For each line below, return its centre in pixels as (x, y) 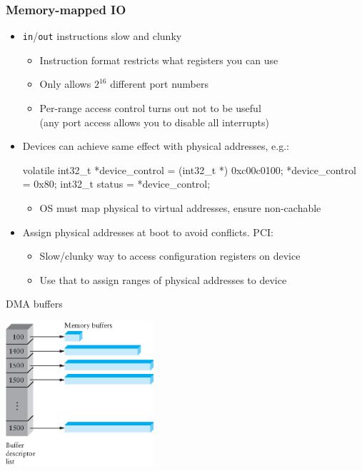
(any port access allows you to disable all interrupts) (154, 122)
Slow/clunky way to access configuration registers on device (170, 256)
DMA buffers (34, 304)
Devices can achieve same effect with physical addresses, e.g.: (156, 146)
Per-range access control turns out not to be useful (150, 108)
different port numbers (160, 84)
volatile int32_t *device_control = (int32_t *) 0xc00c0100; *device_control (189, 169)
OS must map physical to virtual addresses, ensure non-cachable (180, 208)
